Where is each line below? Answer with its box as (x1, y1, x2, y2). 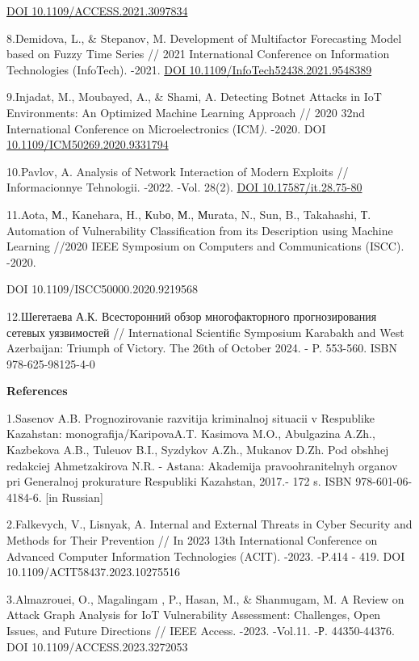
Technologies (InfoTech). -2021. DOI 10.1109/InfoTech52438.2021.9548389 (6, 61, 372, 78)
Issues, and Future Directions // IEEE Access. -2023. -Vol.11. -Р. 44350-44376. (6, 622, 395, 638)
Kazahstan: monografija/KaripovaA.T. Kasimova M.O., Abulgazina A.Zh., (6, 425, 375, 442)
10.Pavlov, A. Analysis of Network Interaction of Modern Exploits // (6, 162, 349, 179)
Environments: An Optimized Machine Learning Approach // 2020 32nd (6, 103, 365, 120)
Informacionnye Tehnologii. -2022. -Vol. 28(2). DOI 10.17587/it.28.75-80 (6, 179, 362, 196)
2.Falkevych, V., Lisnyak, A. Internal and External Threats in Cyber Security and (6, 516, 413, 533)
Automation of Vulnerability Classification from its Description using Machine (6, 221, 393, 238)
